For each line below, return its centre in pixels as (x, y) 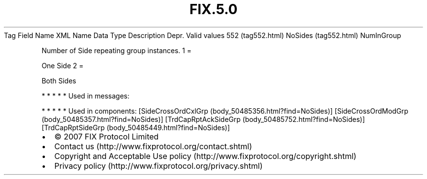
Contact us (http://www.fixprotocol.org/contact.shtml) (153, 146)
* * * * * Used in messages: (86, 96)
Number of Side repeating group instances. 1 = (116, 50)
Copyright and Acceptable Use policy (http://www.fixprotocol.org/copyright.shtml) (205, 156)
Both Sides (59, 80)
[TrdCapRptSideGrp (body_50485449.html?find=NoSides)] (136, 127)
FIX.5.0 (213, 9)
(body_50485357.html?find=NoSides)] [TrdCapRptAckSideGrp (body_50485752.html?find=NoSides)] (203, 119)
